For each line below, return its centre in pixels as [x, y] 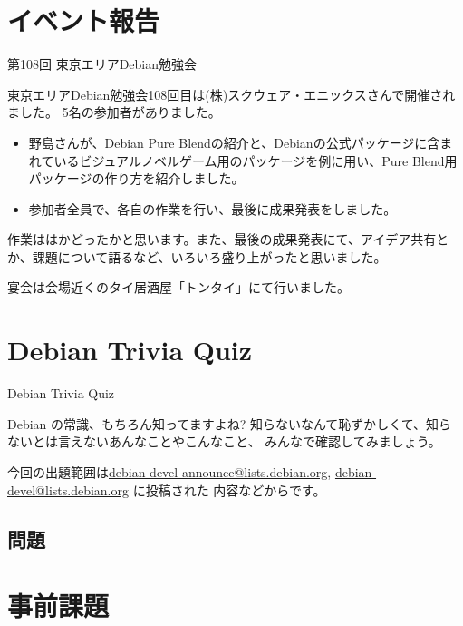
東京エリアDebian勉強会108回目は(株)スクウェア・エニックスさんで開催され [231, 94]
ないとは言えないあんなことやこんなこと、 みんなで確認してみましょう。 [224, 441]
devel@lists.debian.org [68, 489]
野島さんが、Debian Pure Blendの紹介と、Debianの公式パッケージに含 [234, 142]
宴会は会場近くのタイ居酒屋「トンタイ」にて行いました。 [178, 287]
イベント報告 [84, 20]
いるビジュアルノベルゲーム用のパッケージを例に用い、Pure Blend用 [256, 160]
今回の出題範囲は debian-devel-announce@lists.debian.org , [169, 471]
